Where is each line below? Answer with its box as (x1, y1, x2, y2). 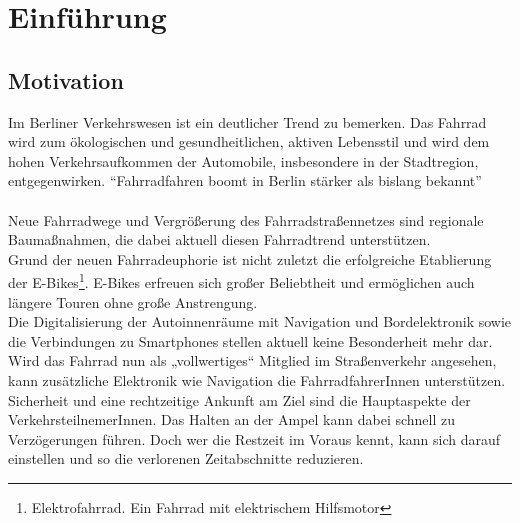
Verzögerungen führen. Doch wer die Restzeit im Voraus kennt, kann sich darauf (8, 428, 501, 449)
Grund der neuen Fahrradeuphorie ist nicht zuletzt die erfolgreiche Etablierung (8, 248, 492, 269)
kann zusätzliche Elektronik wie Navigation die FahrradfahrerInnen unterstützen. (8, 369, 506, 390)
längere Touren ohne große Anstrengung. (8, 291, 258, 312)
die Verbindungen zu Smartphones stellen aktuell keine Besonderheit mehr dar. (8, 330, 493, 351)
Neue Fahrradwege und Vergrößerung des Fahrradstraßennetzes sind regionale (8, 209, 484, 230)
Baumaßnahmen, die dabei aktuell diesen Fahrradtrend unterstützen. (8, 229, 431, 250)
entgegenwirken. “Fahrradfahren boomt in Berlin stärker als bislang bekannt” (8, 170, 482, 191)
